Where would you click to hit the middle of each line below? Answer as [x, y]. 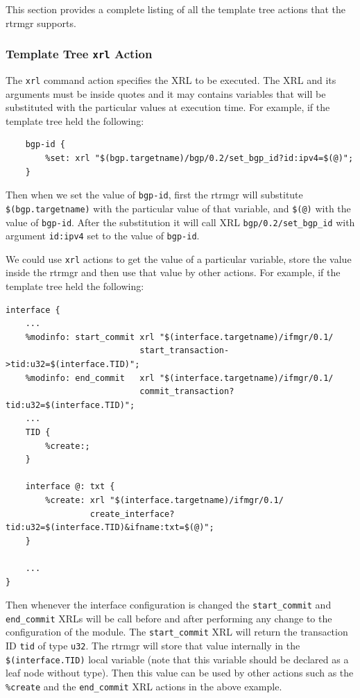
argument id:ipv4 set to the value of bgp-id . [103, 236]
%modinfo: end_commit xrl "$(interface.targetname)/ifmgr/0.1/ [179, 378]
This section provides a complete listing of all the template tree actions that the [176, 9]
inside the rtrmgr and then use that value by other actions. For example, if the [173, 272]
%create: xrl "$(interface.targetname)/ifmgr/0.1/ [164, 500]
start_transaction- [185, 351]
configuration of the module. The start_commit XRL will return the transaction [177, 632]
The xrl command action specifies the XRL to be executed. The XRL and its [171, 79]
